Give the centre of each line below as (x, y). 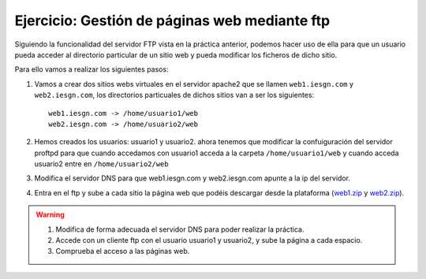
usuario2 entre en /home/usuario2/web (101, 164)
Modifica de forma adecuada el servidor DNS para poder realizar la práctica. (180, 229)
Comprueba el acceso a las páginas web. (123, 251)
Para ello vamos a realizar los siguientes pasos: (92, 69)
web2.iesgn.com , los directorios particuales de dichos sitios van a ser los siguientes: (174, 95)
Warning (50, 215)
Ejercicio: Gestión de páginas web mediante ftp (172, 20)
